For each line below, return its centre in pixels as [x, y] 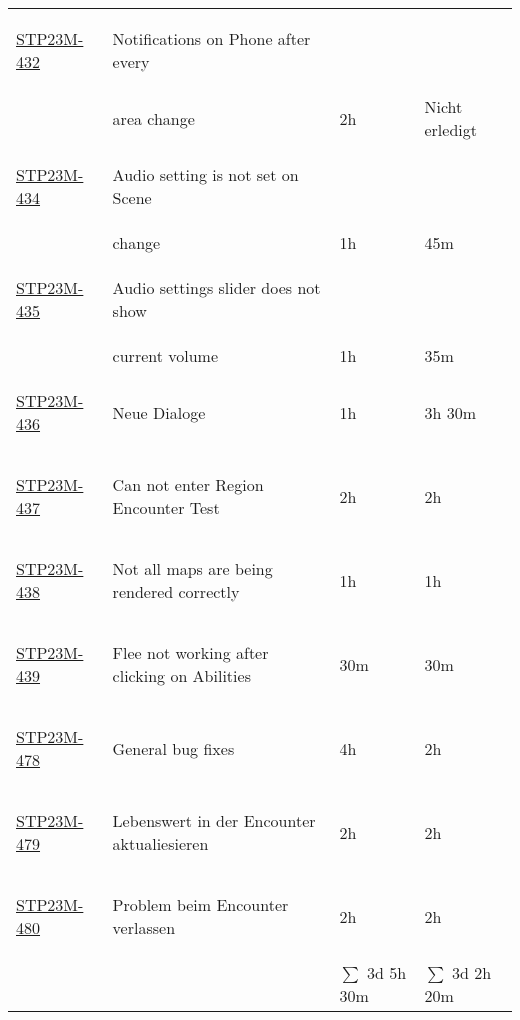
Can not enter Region [188, 484]
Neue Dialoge [159, 412]
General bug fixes [173, 748]
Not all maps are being [192, 568]
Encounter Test [166, 507]
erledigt [450, 129]
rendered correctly [176, 591]
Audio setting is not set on [205, 174]
